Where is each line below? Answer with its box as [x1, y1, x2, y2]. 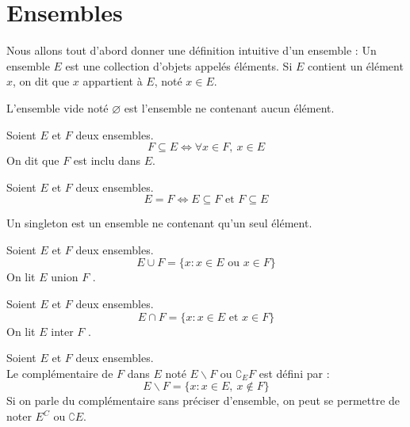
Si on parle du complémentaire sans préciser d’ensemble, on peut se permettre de [6, 392, 400, 409]
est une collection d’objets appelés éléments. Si [65, 57, 293, 74]
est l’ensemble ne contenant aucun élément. [124, 99, 335, 116]
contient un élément [307, 57, 404, 74]
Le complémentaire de [6, 364, 113, 381]
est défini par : [259, 364, 330, 381]
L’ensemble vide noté [6, 99, 109, 116]
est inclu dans [73, 152, 141, 169]
